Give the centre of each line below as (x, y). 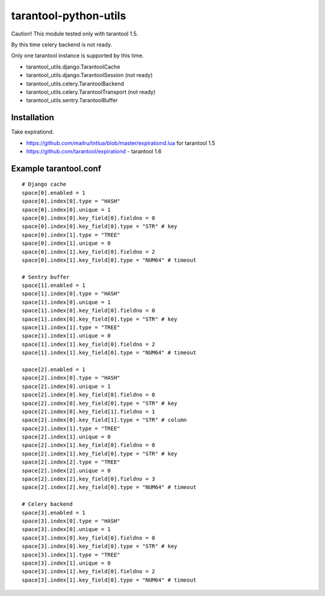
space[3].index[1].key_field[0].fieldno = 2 (89, 572)
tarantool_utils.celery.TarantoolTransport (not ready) (91, 92)
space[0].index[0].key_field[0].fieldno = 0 (89, 218)
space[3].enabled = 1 (54, 512)
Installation (32, 118)
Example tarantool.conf (56, 168)
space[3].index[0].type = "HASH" (71, 521)
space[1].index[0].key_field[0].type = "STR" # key (100, 319)
